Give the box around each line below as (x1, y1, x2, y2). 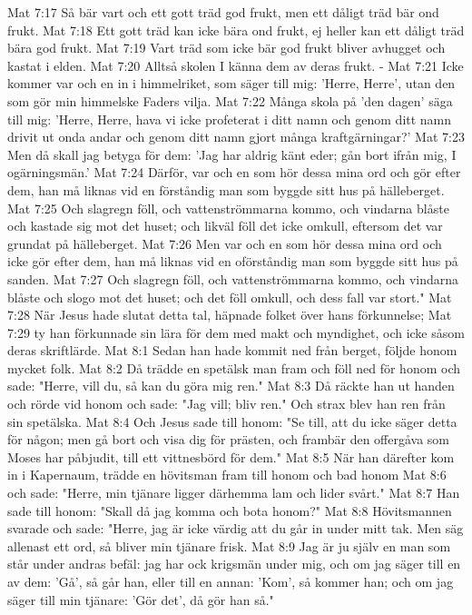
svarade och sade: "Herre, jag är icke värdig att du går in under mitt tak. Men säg (7, 519, 464, 538)
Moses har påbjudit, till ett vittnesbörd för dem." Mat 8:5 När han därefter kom (7, 447, 455, 466)
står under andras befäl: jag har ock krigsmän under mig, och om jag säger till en (7, 554, 461, 573)
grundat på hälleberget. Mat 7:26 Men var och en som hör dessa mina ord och (7, 233, 442, 253)
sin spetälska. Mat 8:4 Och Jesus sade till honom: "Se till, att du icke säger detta (7, 412, 457, 431)
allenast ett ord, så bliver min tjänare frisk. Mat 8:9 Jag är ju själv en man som (7, 536, 451, 555)
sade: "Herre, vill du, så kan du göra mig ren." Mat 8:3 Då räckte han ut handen (7, 376, 455, 395)
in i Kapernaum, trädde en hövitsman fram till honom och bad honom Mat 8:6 (7, 465, 447, 484)
